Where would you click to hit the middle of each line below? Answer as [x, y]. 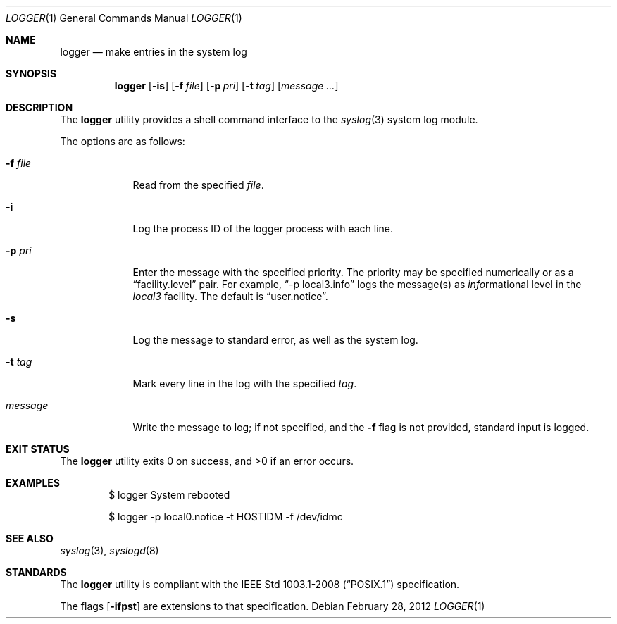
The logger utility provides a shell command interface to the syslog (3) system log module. [269, 119]
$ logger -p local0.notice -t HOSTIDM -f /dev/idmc [226, 517]
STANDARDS [36, 572]
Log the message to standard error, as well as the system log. [275, 340]
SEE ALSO [30, 538]
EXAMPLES [33, 483]
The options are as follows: [123, 141]
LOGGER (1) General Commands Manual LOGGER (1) [124, 18]
